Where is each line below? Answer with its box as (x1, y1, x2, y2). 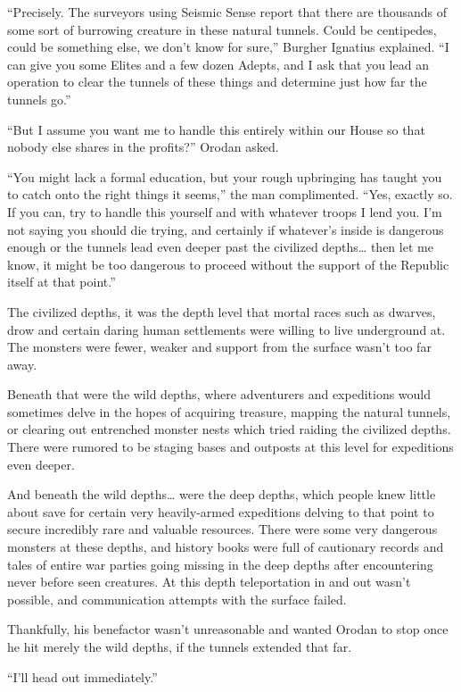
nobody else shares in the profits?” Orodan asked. (7, 138, 279, 156)
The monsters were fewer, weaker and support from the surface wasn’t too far (7, 338, 432, 356)
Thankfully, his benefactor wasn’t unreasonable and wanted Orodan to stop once (7, 620, 449, 638)
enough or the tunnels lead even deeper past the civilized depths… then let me (7, 238, 433, 256)
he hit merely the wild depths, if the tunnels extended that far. (7, 638, 352, 655)
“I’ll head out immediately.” (7, 667, 158, 686)
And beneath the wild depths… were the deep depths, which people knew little (7, 485, 436, 504)
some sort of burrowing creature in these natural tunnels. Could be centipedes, (7, 20, 437, 38)
